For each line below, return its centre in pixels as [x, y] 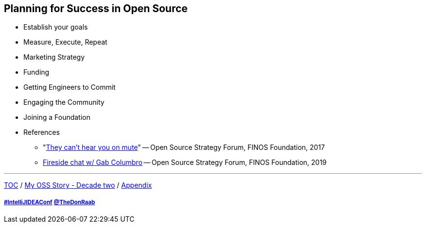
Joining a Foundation [57, 117]
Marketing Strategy [54, 57]
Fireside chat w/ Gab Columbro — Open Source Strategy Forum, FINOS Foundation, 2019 [185, 162]
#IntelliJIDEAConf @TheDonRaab [50, 202]
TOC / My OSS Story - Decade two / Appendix [78, 185]
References [42, 132]
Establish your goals [56, 27]
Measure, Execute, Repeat [65, 42]
